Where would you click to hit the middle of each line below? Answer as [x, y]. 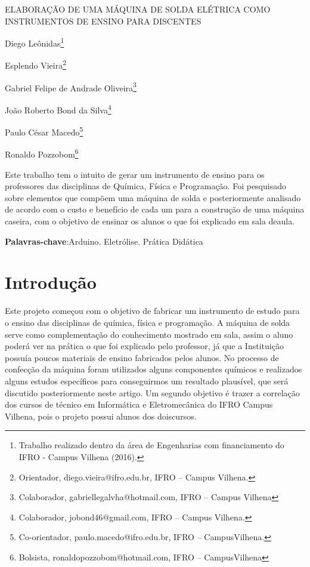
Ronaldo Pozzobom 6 [42, 153]
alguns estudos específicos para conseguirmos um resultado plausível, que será [147, 380]
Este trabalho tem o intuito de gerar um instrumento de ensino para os [135, 174]
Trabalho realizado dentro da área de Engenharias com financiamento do [151, 445]
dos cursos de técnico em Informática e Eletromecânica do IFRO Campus [139, 404]
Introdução [51, 282]
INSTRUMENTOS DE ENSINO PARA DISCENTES [103, 21]
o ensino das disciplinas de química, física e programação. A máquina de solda [148, 322]
